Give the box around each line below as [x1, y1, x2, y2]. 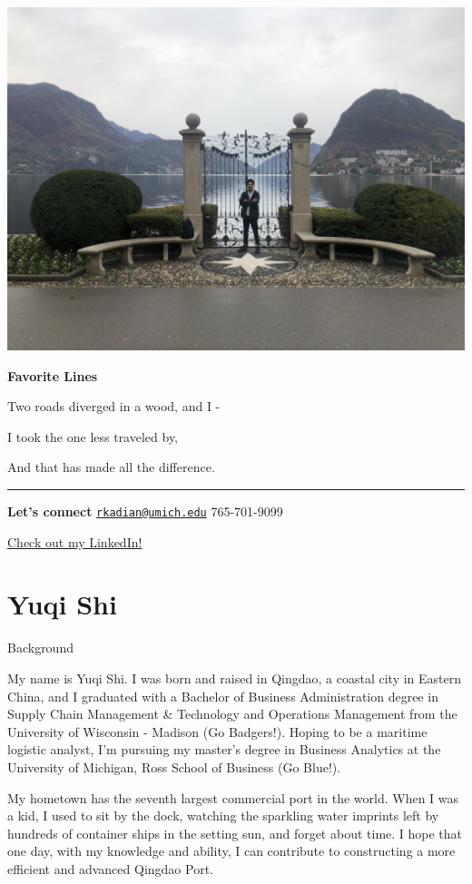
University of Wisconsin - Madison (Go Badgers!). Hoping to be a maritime [7, 722, 428, 741]
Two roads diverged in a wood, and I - [7, 397, 221, 416]
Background [7, 638, 74, 657]
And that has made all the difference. [7, 457, 215, 476]
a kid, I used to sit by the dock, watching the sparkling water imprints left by [7, 806, 439, 825]
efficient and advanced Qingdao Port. [7, 859, 213, 878]
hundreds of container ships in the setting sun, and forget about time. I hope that [7, 823, 463, 842]
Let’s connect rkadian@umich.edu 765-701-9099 [7, 501, 283, 520]
